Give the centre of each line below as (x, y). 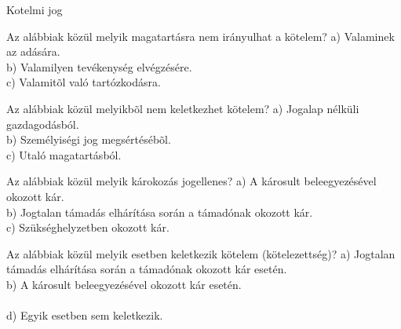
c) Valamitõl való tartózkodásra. (84, 82)
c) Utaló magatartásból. (64, 154)
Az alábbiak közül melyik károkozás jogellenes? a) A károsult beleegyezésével (191, 181)
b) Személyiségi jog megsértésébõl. (89, 139)
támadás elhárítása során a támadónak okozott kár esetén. (147, 269)
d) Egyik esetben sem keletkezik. (85, 315)
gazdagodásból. (43, 124)
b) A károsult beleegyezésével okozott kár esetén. (124, 284)
